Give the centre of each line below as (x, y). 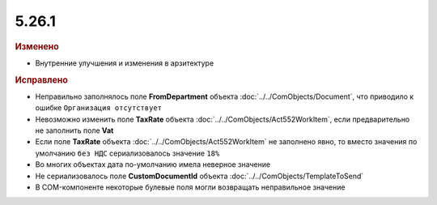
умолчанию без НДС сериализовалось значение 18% (127, 153)
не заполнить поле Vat (74, 130)
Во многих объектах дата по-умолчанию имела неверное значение (153, 164)
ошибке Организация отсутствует (98, 108)
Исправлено (41, 79)
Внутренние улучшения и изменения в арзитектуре (125, 63)
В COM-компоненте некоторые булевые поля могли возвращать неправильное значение (190, 187)
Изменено (37, 46)
